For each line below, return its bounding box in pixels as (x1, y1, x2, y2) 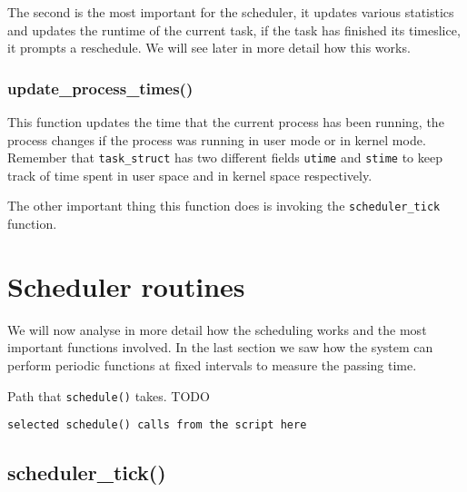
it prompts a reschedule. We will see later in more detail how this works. (7, 38, 411, 57)
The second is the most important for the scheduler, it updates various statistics (7, 3, 454, 21)
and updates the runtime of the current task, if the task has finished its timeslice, (7, 20, 461, 39)
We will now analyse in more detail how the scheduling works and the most (7, 320, 427, 339)
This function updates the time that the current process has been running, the (7, 113, 444, 131)
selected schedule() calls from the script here (7, 418, 307, 432)
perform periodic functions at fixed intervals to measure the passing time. (7, 356, 417, 374)
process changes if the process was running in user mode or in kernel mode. (7, 130, 426, 149)
